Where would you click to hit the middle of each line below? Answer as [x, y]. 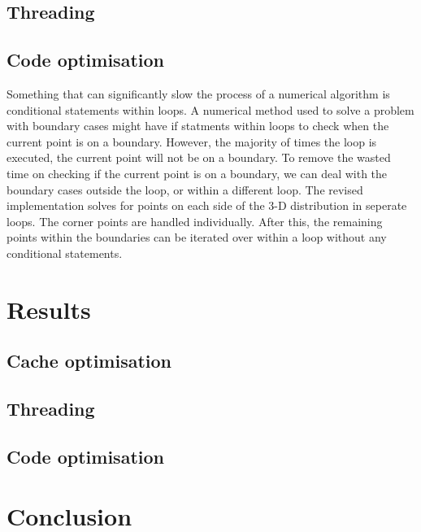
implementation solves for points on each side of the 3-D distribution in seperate [207, 205]
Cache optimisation [89, 361]
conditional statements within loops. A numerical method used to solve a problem [210, 109]
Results [49, 309]
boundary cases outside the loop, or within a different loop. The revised [185, 189]
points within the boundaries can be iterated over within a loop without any [197, 237]
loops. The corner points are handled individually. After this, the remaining [195, 221]
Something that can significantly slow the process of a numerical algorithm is [198, 93]
